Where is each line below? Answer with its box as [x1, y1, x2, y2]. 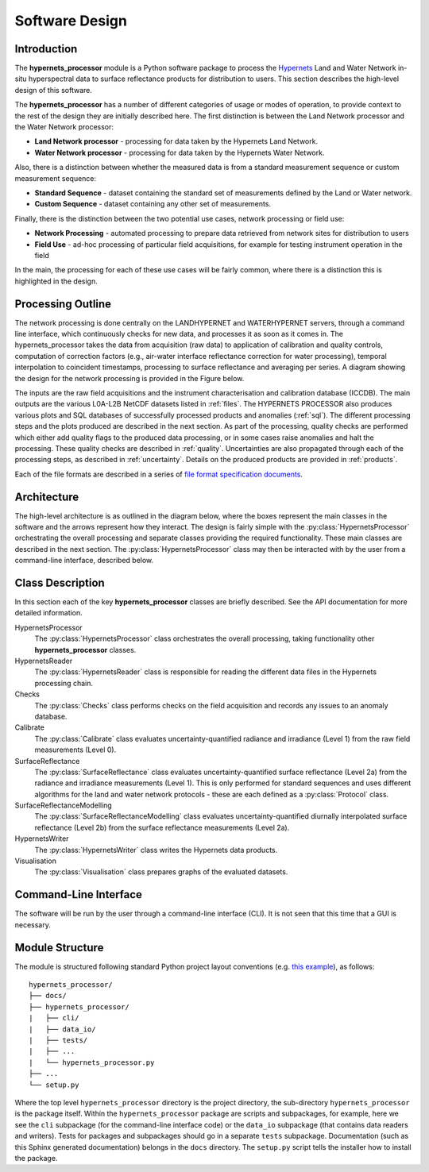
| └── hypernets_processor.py [29, 1058, 155, 1067]
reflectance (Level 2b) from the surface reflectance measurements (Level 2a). [34, 823, 290, 832]
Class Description [14, 576, 105, 589]
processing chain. [34, 678, 93, 688]
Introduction [14, 42, 78, 56]
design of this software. [14, 85, 93, 94]
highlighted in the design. [14, 276, 99, 286]
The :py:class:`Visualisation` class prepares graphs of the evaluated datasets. [34, 867, 288, 877]
